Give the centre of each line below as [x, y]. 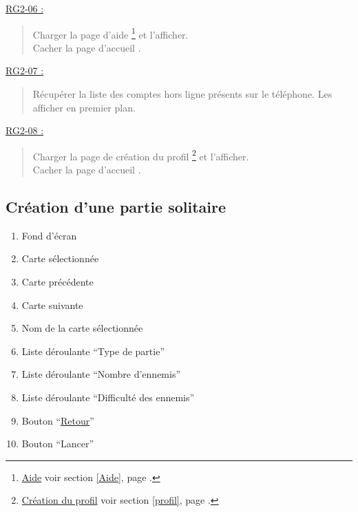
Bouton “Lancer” [58, 444]
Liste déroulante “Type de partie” [93, 351]
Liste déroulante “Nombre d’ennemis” [101, 374]
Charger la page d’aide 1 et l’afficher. [110, 33]
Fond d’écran [49, 235]
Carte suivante [52, 305]
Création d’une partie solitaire [116, 207]
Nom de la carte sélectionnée [82, 328]
